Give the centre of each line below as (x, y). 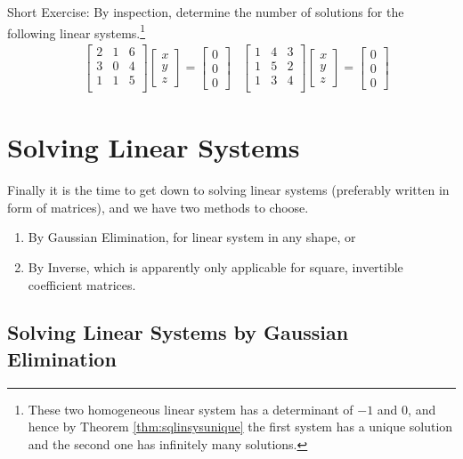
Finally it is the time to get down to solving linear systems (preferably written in (228, 190)
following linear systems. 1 (77, 31)
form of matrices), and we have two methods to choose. (158, 207)
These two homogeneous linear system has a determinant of (191, 409)
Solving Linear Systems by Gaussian (178, 332)
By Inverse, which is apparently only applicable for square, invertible (215, 266)
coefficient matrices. (82, 284)
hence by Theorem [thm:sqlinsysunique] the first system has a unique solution (240, 427)
